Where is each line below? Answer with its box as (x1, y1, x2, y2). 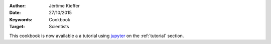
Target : (9, 24, 25, 30)
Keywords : (9, 16, 33, 22)
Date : (9, 10, 21, 16)
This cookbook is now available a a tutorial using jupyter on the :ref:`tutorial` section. (9, 33, 184, 39)
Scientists (49, 24, 69, 30)
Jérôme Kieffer (49, 3, 80, 8)
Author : (9, 3, 26, 8)
